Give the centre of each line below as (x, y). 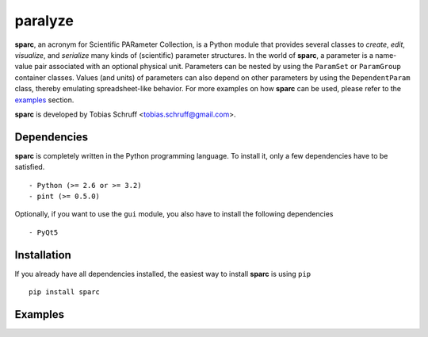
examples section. (44, 100)
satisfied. (30, 167)
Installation (43, 255)
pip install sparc (65, 292)
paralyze (44, 21)
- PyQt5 (44, 232)
